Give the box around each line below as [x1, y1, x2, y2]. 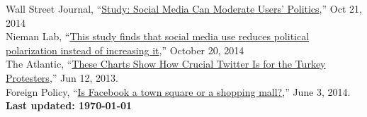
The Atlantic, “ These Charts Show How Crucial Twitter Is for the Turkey [6, 56, 326, 71]
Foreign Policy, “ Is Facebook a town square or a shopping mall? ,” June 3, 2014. [6, 84, 351, 99]
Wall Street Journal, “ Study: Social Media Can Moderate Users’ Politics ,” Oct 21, [6, 1, 362, 16]
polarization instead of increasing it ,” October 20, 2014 [6, 42, 244, 57]
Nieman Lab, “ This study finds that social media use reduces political [6, 29, 310, 44]
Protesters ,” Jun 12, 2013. [6, 70, 118, 85]
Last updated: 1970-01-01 [6, 98, 132, 113]
